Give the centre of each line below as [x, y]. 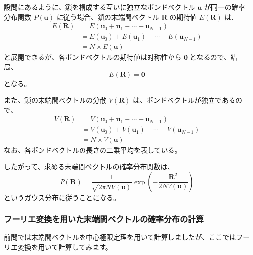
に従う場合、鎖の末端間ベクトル [108, 16]
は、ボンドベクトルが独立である [184, 100]
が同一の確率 [224, 7]
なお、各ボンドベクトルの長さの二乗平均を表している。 [93, 150]
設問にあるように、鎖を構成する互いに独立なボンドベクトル [100, 7]
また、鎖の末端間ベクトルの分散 [55, 100]
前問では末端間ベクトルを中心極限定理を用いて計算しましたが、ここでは [120, 237]
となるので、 [210, 57]
